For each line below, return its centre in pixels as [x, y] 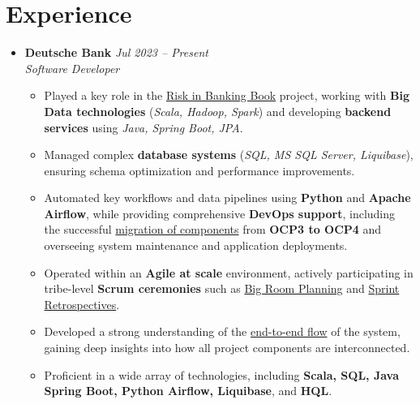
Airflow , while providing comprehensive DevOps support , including [220, 213]
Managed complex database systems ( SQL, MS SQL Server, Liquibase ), [229, 155]
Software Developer [72, 68]
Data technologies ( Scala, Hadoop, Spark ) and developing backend [218, 111]
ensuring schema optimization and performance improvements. [199, 170]
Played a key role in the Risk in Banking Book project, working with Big [227, 95]
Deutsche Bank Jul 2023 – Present [116, 52]
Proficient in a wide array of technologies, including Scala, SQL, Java [222, 374]
